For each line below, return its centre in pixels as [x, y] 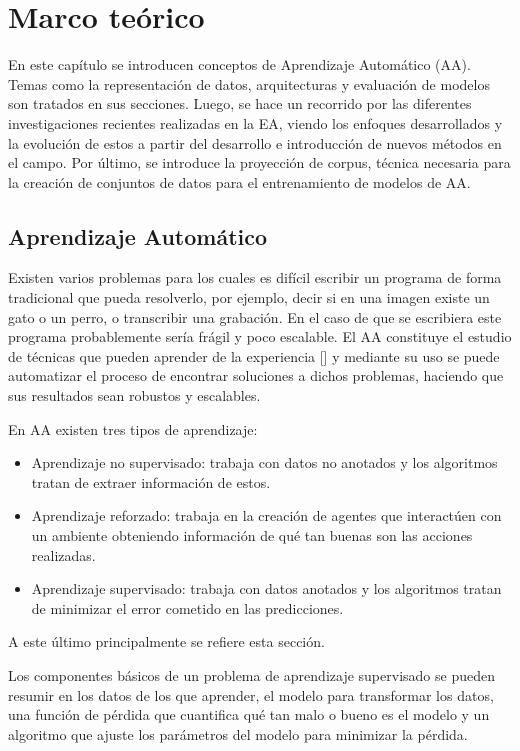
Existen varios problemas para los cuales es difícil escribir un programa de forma [255, 277]
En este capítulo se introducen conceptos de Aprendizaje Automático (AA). [239, 64]
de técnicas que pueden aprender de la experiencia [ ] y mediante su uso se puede [254, 355]
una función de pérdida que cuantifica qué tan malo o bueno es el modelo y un [249, 714]
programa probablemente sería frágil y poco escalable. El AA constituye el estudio [260, 336]
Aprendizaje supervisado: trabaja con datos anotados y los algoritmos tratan [266, 588]
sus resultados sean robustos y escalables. [134, 395]
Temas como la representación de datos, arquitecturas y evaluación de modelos [249, 83]
